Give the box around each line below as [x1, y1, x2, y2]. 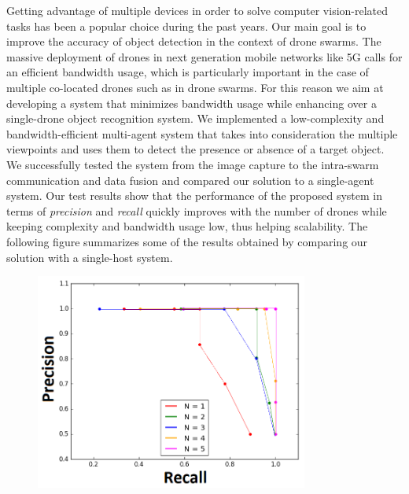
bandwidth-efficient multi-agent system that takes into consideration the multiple [6, 125, 398, 142]
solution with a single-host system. [6, 249, 173, 265]
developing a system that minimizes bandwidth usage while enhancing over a [6, 94, 377, 111]
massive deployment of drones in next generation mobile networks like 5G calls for [6, 48, 403, 65]
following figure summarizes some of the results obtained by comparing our [6, 233, 368, 249]
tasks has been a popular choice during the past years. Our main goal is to [6, 17, 367, 34]
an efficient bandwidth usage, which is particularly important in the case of [6, 64, 369, 80]
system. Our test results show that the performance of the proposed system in [6, 187, 383, 204]
